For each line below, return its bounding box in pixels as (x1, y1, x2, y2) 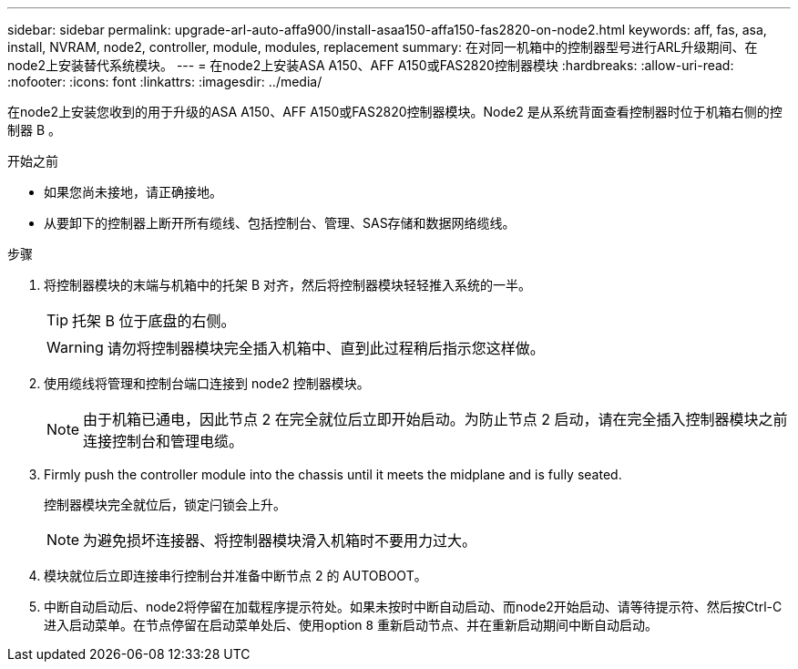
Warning (46, 338, 104, 356)
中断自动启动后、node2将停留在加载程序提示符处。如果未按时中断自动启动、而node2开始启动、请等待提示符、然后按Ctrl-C (44, 599, 783, 614)
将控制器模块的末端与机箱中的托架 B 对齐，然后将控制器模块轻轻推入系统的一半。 (44, 277, 532, 293)
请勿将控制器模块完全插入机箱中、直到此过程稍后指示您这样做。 (107, 339, 545, 357)
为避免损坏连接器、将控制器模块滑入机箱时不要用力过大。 (83, 531, 477, 550)
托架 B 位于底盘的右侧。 (72, 312, 236, 330)
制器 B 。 (7, 122, 62, 138)
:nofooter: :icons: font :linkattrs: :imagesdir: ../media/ (7, 74, 322, 89)
